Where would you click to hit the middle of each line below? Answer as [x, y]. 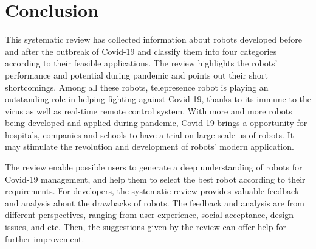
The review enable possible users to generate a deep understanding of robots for [154, 167]
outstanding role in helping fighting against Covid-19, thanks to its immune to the [158, 99]
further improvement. [45, 238]
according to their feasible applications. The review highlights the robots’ [141, 63]
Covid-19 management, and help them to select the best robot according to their [155, 179]
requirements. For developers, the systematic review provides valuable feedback [152, 191]
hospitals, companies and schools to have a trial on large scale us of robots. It [149, 134]
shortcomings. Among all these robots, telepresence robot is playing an [137, 87]
